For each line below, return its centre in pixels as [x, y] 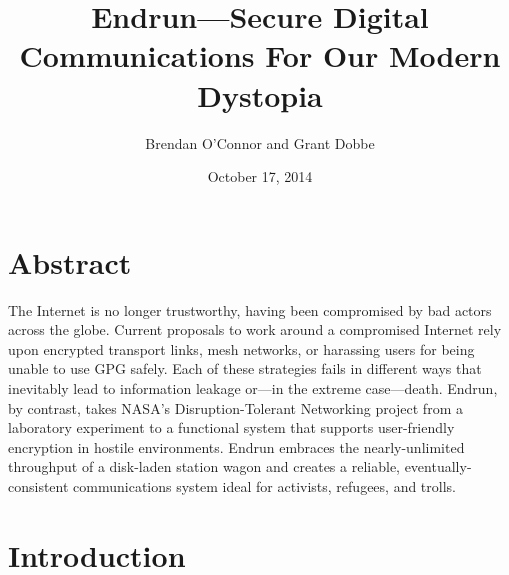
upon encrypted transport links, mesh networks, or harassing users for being [241, 348]
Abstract [70, 261]
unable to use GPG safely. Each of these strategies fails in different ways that [245, 368]
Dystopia [260, 94]
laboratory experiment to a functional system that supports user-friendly [231, 427]
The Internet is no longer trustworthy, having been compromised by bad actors [250, 309]
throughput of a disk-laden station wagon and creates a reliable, [204, 466]
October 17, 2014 [260, 176]
